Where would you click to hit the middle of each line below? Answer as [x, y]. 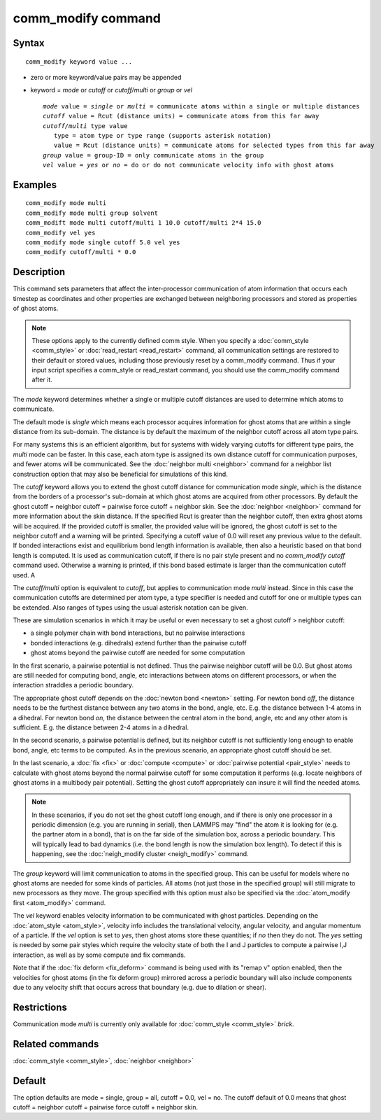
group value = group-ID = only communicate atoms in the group [153, 155]
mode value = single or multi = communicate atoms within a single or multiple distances [201, 106]
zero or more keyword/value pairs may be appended [106, 77]
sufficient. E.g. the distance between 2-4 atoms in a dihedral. [101, 727]
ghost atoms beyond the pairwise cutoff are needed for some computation [138, 653]
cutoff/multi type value [85, 126]
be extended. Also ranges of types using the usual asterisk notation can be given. [130, 607]
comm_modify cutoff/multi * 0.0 [81, 252]
